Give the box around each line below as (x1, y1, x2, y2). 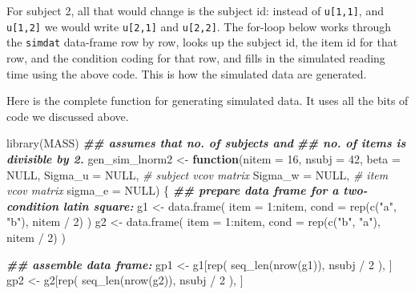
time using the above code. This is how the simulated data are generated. (6, 65, 367, 82)
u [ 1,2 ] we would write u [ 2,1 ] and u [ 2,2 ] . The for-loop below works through (6, 18, 392, 34)
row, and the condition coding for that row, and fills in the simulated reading (6, 49, 385, 66)
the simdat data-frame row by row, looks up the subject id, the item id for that (6, 34, 398, 50)
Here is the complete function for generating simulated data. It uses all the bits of (6, 92, 409, 109)
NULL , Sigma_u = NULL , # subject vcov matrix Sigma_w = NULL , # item (6, 166, 389, 183)
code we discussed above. (6, 107, 129, 124)
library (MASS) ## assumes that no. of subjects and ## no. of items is (6, 135, 406, 151)
